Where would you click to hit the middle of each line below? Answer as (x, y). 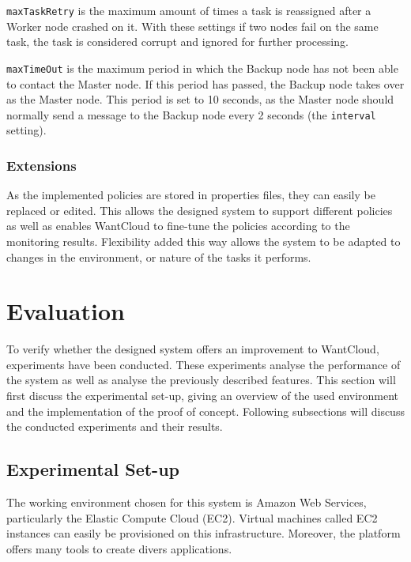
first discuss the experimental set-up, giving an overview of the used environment (203, 396)
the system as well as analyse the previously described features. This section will (201, 380)
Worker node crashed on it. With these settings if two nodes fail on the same (192, 26)
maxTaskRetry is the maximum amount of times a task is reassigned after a (189, 10)
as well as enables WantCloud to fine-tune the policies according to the (178, 226)
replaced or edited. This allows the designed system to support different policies (200, 210)
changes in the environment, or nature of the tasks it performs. (159, 256)
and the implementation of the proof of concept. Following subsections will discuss (205, 411)
